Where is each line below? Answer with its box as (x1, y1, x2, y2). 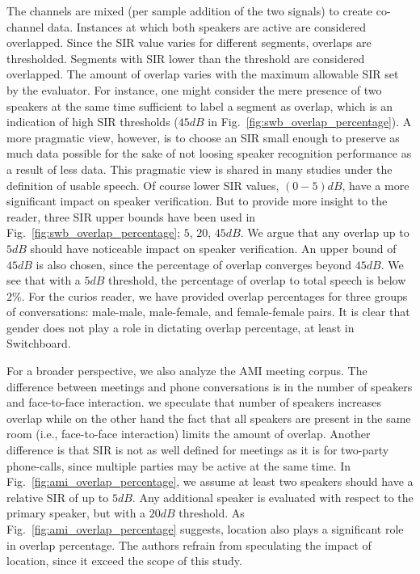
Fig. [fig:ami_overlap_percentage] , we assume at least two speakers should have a (6, 473, 414, 490)
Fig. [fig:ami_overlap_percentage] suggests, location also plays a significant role (6, 521, 404, 537)
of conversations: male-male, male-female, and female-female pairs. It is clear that (6, 303, 410, 320)
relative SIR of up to (6, 488, 109, 505)
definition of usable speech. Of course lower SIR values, (6, 176, 279, 193)
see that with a (6, 272, 81, 289)
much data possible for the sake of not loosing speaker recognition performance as (6, 145, 412, 162)
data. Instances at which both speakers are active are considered (47, 18, 367, 35)
